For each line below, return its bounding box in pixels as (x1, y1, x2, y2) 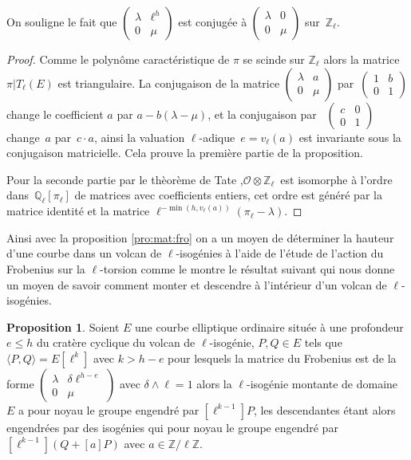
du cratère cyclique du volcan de (36, 334, 196, 351)
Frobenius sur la (6, 260, 85, 277)
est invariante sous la (298, 128, 401, 145)
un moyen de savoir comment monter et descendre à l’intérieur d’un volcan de (6, 276, 387, 293)
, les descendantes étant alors (253, 401, 396, 418)
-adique (199, 128, 235, 145)
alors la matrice (323, 51, 400, 67)
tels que (304, 334, 342, 351)
